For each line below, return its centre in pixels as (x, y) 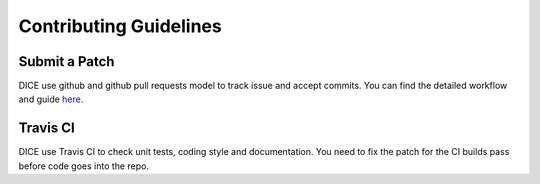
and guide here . (51, 99)
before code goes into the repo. (84, 166)
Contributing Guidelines (120, 26)
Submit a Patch (66, 61)
